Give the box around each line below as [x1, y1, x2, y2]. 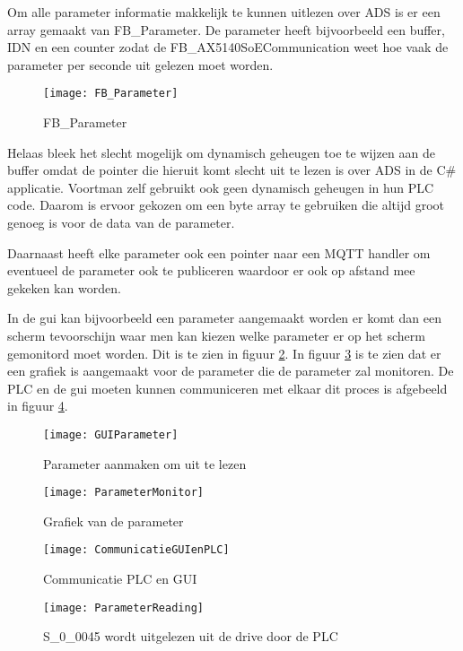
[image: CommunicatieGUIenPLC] [43, 543, 230, 557]
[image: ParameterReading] [43, 601, 204, 614]
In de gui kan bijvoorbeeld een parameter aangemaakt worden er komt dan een [7, 308, 441, 327]
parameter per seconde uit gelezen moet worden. [7, 55, 274, 74]
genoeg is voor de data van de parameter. [7, 213, 235, 231]
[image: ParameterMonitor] [43, 486, 204, 499]
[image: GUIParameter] [43, 428, 179, 441]
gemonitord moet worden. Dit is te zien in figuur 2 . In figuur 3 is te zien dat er [7, 343, 441, 362]
